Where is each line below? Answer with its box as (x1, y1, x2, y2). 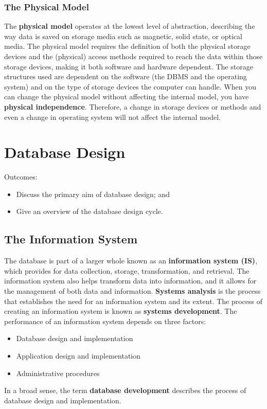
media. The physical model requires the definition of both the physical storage (4, 41, 251, 51)
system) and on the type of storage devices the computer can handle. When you (4, 81, 256, 92)
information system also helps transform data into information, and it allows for (4, 275, 257, 286)
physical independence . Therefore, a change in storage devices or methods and (4, 101, 261, 112)
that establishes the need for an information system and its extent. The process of (4, 295, 262, 306)
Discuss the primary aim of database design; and (16, 188, 170, 199)
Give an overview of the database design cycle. (16, 206, 163, 217)
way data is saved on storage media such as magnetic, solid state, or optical (4, 30, 242, 41)
